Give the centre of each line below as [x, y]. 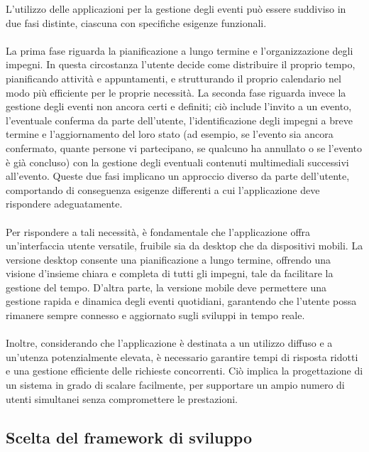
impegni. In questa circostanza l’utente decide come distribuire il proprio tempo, [181, 64]
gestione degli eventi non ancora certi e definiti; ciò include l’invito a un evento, [179, 106]
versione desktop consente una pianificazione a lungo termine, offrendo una [169, 259]
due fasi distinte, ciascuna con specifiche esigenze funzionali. [136, 22]
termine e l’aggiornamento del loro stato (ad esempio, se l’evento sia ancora [170, 134]
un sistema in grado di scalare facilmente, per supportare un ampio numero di [175, 385]
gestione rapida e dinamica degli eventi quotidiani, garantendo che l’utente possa [181, 301]
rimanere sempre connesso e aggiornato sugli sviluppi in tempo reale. [155, 315]
